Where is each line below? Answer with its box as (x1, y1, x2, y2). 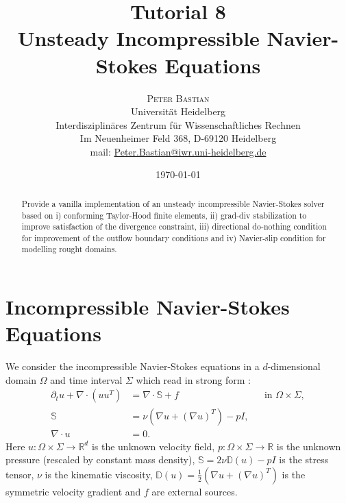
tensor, (5, 467, 34, 481)
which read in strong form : (136, 372, 251, 387)
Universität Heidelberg (130, 104, 226, 119)
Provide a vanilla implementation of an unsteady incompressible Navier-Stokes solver (21, 197, 325, 209)
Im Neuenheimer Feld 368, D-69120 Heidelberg (79, 131, 277, 145)
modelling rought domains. (21, 243, 117, 255)
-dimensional (267, 359, 321, 373)
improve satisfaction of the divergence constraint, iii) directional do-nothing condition (21, 221, 327, 232)
